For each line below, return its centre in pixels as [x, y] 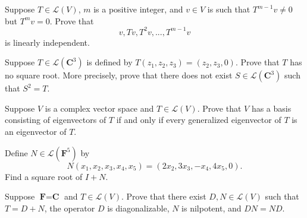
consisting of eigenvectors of [56, 120]
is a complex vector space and [99, 108]
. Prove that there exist [164, 196]
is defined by [109, 62]
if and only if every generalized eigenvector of [199, 120]
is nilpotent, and [212, 208]
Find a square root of [44, 176]
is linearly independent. [47, 42]
